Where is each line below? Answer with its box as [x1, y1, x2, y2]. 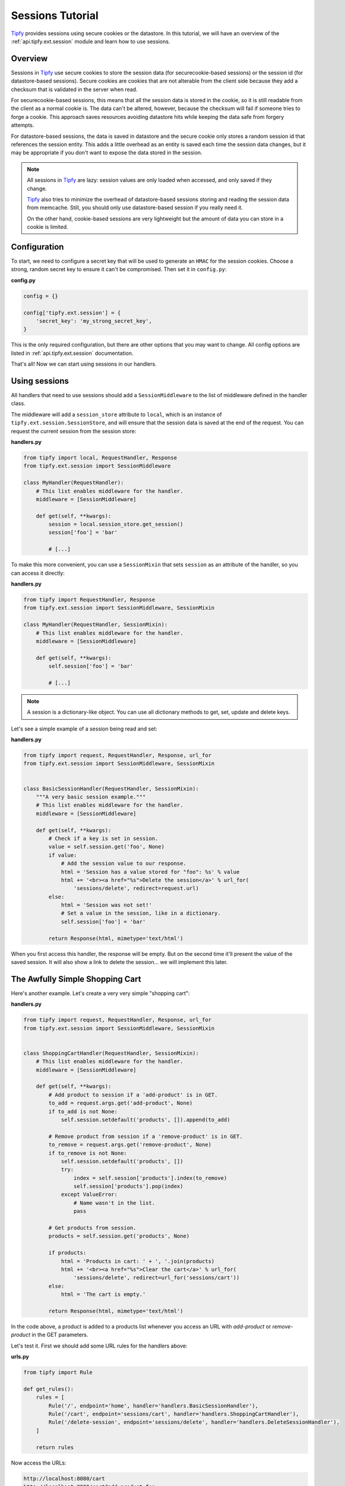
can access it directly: [11, 569, 65, 577]
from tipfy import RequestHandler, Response [23, 596, 156, 603]
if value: [48, 852, 77, 858]
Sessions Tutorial [11, 9, 99, 22]
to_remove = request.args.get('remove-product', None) [48, 1141, 212, 1148]
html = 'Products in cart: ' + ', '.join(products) [61, 1258, 215, 1264]
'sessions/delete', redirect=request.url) [73, 885, 199, 892]
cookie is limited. [27, 223, 68, 231]
